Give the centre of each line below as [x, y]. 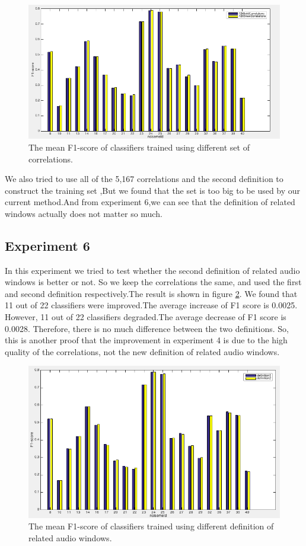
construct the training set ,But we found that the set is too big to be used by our [153, 190]
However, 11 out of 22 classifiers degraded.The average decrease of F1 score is [146, 317]
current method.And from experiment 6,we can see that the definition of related [150, 202]
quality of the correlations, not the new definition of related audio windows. [142, 351]
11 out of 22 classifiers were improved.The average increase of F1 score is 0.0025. [151, 305]
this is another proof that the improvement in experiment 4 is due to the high [146, 340]
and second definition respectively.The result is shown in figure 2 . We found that [151, 293]
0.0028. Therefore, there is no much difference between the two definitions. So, [147, 328]
